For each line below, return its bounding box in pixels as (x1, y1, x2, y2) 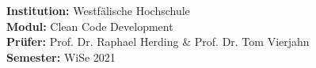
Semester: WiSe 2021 (6, 48, 116, 65)
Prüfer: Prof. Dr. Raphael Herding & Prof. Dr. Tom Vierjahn (6, 33, 310, 50)
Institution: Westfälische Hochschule (6, 2, 190, 18)
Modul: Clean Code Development (6, 17, 173, 34)
